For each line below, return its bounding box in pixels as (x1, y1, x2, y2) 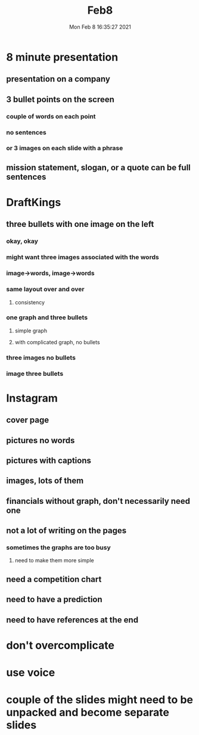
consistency (14, 298, 45, 306)
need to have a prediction (6, 594, 102, 605)
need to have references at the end (6, 615, 139, 625)
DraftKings (6, 196, 61, 209)
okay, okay (6, 237, 39, 245)
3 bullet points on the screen (6, 94, 115, 104)
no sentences (6, 128, 46, 136)
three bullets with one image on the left (6, 219, 154, 229)
